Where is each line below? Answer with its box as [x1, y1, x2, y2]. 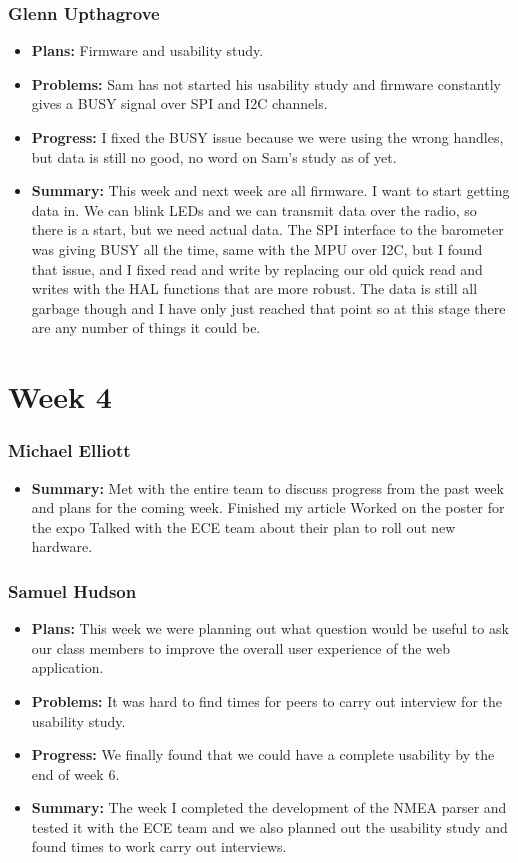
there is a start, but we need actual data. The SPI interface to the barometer [31, 219, 504, 240]
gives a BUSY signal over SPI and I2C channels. [31, 93, 328, 114]
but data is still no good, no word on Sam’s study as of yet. [31, 146, 397, 167]
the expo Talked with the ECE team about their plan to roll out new [31, 516, 456, 537]
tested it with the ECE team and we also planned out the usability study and [31, 816, 508, 837]
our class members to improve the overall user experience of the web [31, 637, 450, 658]
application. [31, 657, 104, 678]
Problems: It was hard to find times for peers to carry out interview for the [31, 690, 503, 711]
